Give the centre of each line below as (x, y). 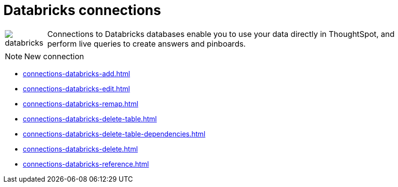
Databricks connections (82, 10)
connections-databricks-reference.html (86, 164)
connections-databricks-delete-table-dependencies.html (114, 134)
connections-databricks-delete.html (80, 149)
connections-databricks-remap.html (81, 103)
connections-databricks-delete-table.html (90, 119)
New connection (54, 56)
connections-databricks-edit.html (76, 88)
